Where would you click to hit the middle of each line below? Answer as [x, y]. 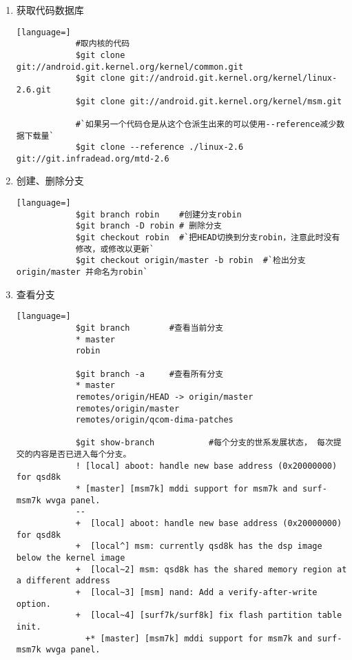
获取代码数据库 [50, 10]
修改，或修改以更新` [115, 249]
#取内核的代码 [103, 44]
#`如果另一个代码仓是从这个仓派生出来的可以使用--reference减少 [206, 124]
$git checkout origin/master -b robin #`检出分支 [190, 261]
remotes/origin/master [127, 408]
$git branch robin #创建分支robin [158, 214]
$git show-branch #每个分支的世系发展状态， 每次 [204, 443]
